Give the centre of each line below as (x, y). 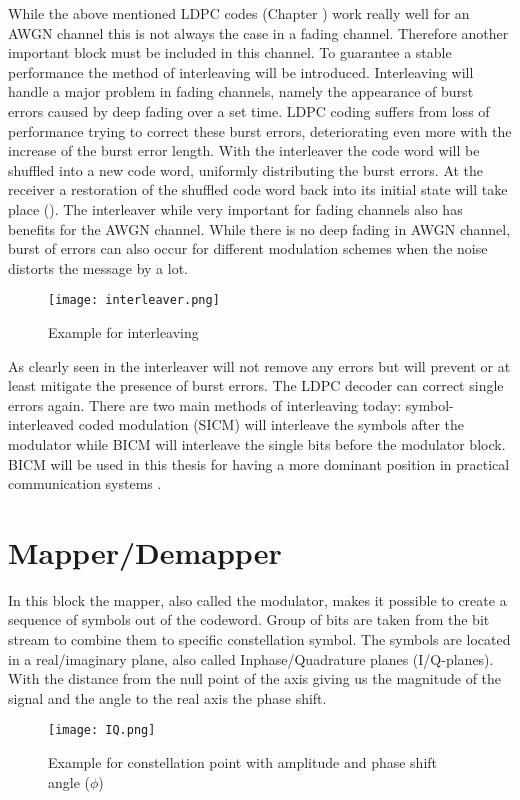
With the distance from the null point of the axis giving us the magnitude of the (255, 678)
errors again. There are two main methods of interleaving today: (205, 404)
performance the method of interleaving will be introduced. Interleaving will (241, 71)
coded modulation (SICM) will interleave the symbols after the (271, 424)
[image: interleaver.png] (134, 300)
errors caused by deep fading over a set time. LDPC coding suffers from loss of (249, 110)
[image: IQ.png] (102, 730)
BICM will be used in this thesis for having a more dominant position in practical (259, 463)
